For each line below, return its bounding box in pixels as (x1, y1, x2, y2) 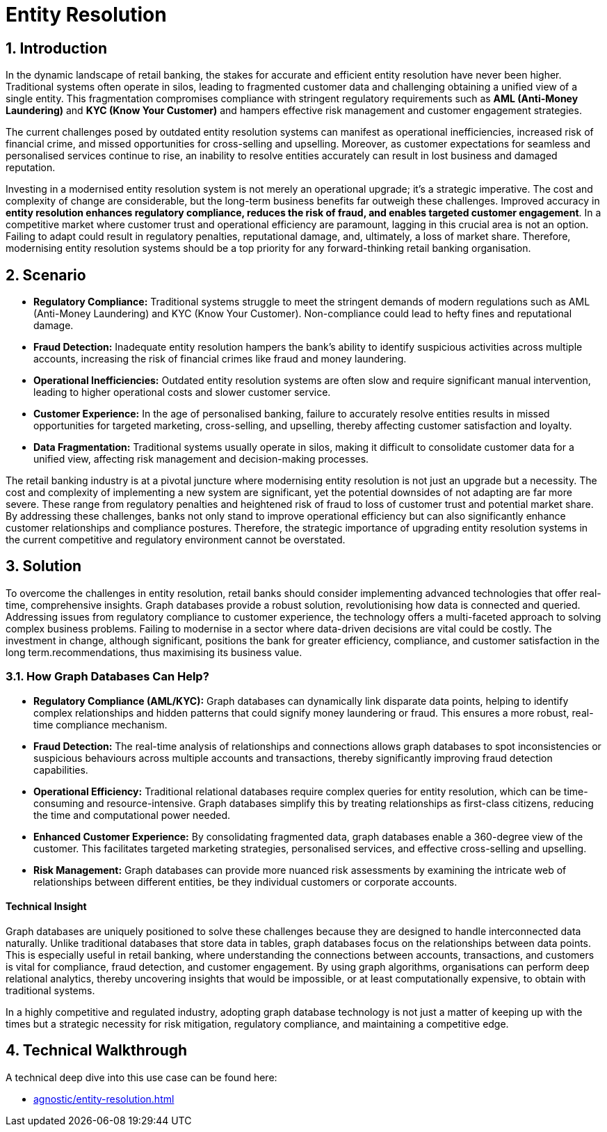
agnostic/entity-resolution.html (33, 1092, 175, 1105)
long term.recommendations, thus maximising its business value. (6, 646, 302, 658)
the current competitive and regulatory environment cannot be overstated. (6, 534, 346, 546)
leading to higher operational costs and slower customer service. (33, 386, 331, 399)
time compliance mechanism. (33, 718, 168, 731)
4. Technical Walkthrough (6, 1042, 188, 1060)
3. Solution (6, 557, 82, 575)
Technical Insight (6, 900, 87, 913)
